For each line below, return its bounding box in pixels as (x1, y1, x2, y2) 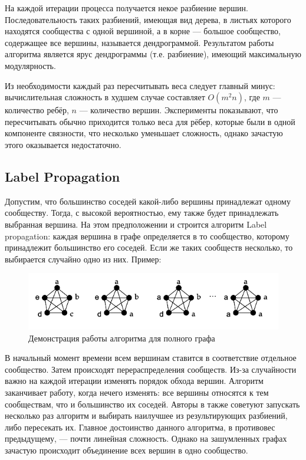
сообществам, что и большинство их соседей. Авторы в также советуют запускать (5, 397, 300, 410)
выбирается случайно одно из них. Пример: (5, 252, 162, 265)
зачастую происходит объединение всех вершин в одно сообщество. (5, 444, 248, 456)
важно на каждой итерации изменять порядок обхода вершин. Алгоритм (5, 374, 264, 387)
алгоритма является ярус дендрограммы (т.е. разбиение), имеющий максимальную (5, 48, 301, 60)
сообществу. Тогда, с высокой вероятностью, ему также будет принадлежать (5, 206, 279, 219)
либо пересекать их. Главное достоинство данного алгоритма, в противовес (5, 420, 275, 433)
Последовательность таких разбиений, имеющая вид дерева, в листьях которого (5, 13, 291, 25)
